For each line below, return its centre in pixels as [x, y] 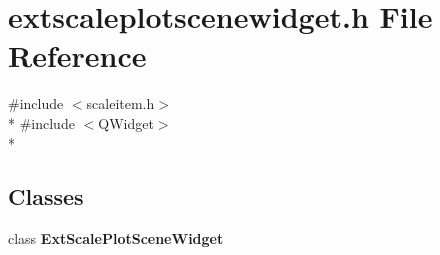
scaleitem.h [120, 103]
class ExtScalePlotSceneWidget [116, 238]
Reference [77, 55]
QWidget [126, 122]
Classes [46, 196]
